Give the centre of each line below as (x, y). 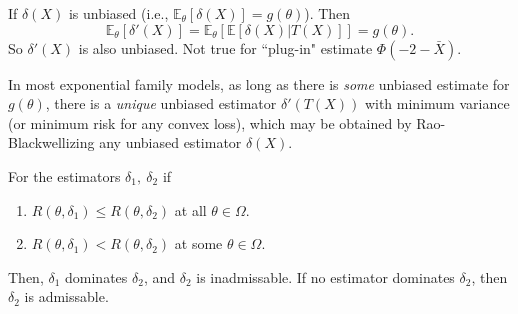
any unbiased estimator (170, 142)
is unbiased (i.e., (118, 13)
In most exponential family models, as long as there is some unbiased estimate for (259, 83)
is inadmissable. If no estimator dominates (325, 276)
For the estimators (64, 175)
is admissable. (66, 296)
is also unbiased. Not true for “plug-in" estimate (225, 47)
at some (198, 243)
